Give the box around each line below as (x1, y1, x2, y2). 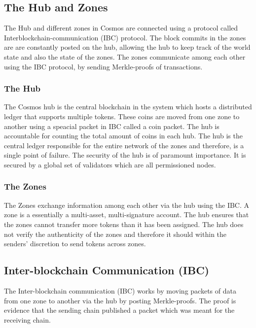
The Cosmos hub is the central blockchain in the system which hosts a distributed (4, 101, 252, 112)
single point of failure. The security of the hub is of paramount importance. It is (4, 150, 246, 160)
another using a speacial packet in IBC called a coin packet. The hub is (4, 121, 219, 131)
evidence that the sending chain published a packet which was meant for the (4, 305, 235, 315)
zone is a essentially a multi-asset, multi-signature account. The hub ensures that (4, 209, 249, 220)
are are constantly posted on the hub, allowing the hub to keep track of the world (4, 42, 251, 52)
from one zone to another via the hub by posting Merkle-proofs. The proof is (4, 295, 236, 305)
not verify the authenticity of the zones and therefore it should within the (4, 229, 227, 239)
